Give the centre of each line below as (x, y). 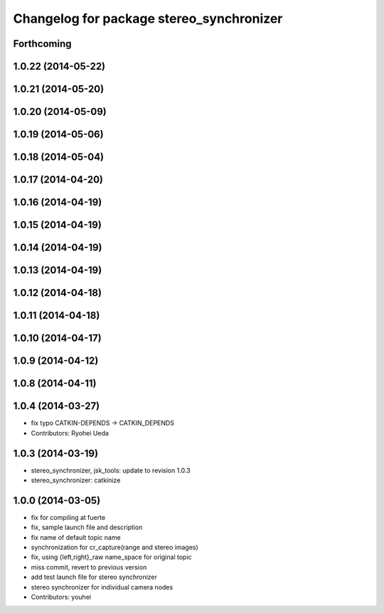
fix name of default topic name (76, 537)
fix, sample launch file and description (87, 527)
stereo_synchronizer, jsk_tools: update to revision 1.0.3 (111, 470)
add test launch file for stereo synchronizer (94, 577)
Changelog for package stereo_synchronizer (148, 18)
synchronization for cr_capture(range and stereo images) (114, 548)
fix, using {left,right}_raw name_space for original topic (111, 557)
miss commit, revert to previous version (89, 567)
